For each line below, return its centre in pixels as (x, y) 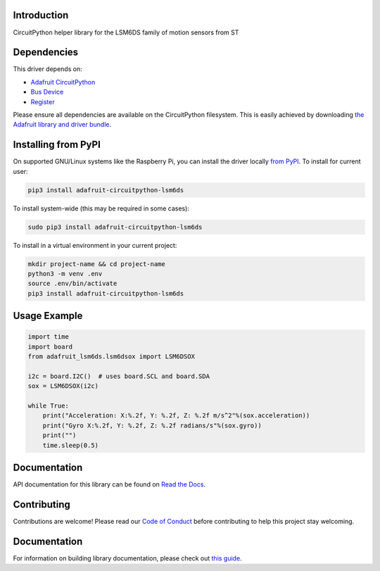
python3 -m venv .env (65, 274)
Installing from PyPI (57, 145)
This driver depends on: (47, 69)
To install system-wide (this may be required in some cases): (101, 208)
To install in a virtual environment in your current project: (95, 245)
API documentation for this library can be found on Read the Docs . (109, 484)
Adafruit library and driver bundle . (62, 125)
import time (49, 337)
